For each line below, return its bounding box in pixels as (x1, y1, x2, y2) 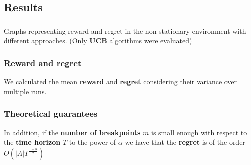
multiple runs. (4, 86, 47, 96)
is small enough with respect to (151, 127, 247, 137)
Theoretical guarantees (4, 107, 98, 120)
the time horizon (4, 137, 61, 147)
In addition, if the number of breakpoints (4, 127, 141, 137)
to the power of (69, 137, 116, 147)
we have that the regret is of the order (125, 137, 245, 147)
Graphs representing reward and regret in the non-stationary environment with (4, 25, 246, 36)
